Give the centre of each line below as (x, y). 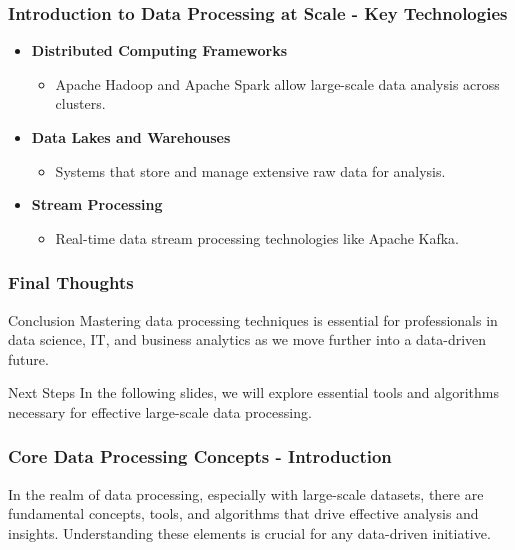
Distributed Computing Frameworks (159, 50)
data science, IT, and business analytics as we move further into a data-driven (247, 339)
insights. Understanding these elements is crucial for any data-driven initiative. (249, 532)
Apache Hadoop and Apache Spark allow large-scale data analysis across (277, 83)
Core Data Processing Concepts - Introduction (200, 456)
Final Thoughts (71, 282)
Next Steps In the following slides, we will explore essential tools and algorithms (253, 392)
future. (28, 358)
